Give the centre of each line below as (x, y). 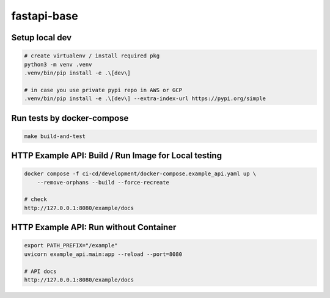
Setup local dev (42, 38)
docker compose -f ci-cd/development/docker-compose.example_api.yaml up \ (140, 174)
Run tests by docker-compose (70, 118)
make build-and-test (55, 136)
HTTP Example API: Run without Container (94, 227)
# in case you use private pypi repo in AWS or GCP (103, 90)
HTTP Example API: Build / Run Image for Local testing (117, 156)
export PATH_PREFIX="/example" (71, 245)
